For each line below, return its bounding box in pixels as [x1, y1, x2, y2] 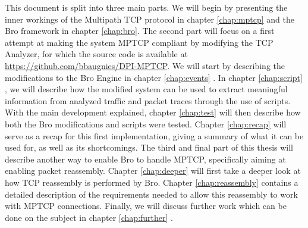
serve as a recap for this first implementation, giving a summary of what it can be [5, 129, 304, 142]
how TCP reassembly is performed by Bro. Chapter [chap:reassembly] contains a [5, 176, 298, 188]
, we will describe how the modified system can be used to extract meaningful [5, 83, 288, 95]
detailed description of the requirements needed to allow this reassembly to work [5, 188, 298, 200]
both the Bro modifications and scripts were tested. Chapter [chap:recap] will [5, 117, 287, 130]
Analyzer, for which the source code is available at [5, 48, 188, 60]
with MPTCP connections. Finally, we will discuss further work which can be [5, 199, 287, 212]
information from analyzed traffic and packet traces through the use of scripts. [5, 94, 291, 107]
